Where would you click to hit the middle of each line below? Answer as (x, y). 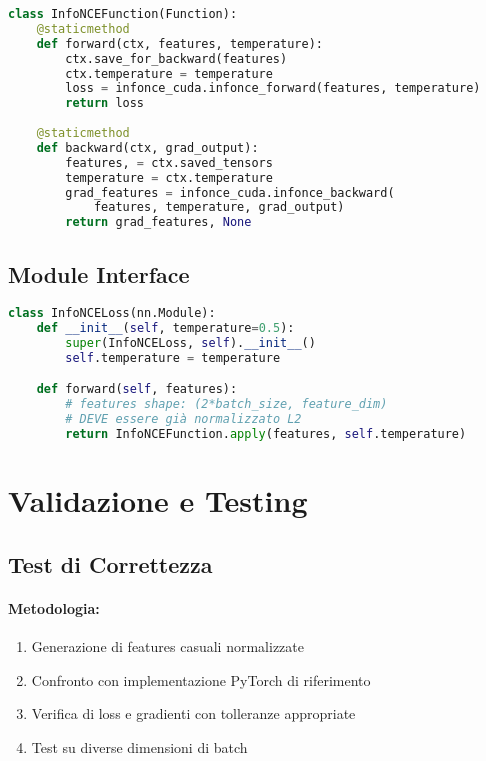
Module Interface (99, 273)
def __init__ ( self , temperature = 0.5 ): (165, 328)
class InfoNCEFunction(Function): (123, 14)
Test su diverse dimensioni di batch (139, 746)
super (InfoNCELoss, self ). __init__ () (190, 343)
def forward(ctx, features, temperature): (179, 43)
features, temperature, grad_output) (219, 207)
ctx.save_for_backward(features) (176, 58)
